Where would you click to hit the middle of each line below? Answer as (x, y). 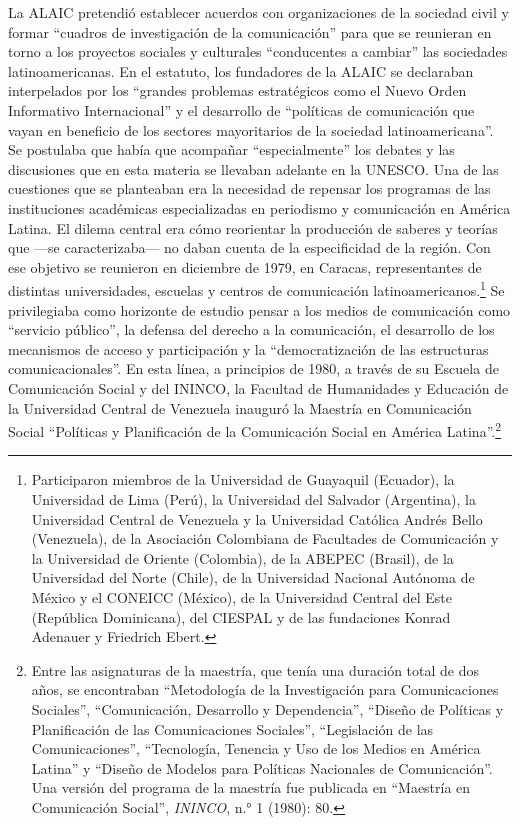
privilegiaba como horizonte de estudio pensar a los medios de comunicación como (259, 309)
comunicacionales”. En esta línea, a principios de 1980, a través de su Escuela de (253, 368)
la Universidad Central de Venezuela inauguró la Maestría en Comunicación (240, 407)
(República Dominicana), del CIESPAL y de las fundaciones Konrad (241, 616)
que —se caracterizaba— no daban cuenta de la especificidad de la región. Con (249, 247)
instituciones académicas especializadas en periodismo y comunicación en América (259, 207)
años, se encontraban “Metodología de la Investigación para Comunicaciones (265, 689)
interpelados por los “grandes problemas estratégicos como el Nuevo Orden (237, 90)
